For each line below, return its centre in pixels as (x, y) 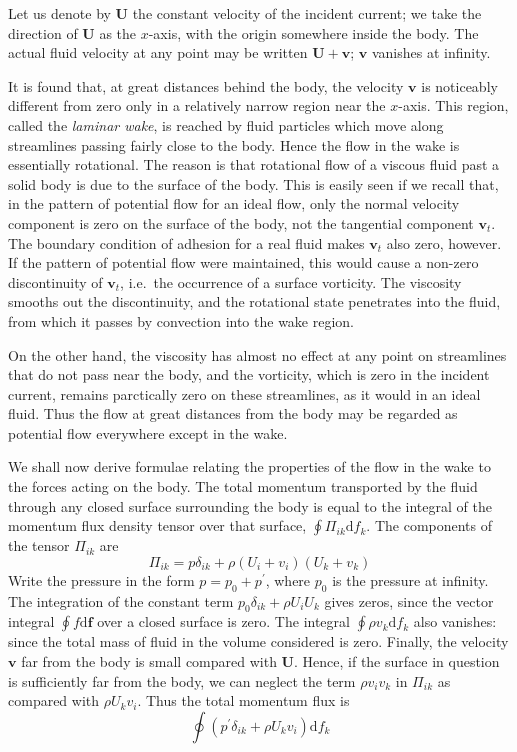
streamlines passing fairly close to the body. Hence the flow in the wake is (234, 144)
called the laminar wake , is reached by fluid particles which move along (226, 124)
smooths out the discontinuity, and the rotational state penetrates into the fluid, (254, 301)
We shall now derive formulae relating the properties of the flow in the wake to (249, 466)
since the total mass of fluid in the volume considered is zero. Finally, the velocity (258, 641)
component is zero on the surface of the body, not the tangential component (241, 222)
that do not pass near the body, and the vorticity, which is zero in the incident (249, 374)
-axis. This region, (453, 105)
